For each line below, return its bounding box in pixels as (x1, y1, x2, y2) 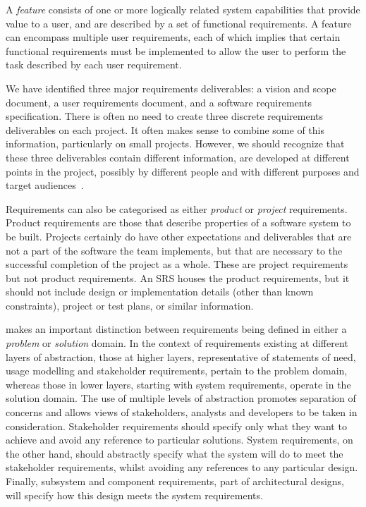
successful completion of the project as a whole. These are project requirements (6, 257, 348, 271)
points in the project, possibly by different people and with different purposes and (6, 164, 360, 178)
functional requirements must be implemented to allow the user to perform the (6, 43, 346, 58)
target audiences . (6, 178, 84, 193)
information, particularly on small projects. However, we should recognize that (6, 136, 345, 151)
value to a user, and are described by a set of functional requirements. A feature (6, 16, 352, 30)
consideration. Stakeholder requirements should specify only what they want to (6, 418, 347, 433)
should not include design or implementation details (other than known (6, 284, 314, 299)
